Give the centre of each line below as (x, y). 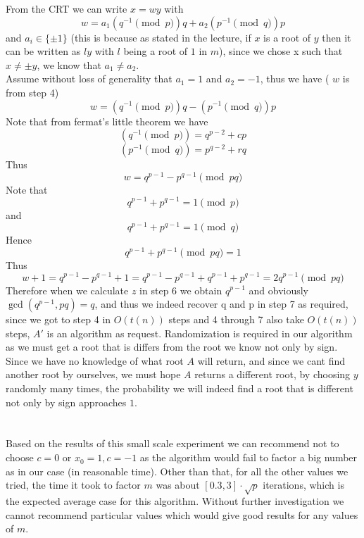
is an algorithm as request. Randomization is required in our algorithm (200, 333)
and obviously (278, 290)
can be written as (43, 51)
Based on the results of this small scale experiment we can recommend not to (172, 443)
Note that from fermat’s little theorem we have (107, 121)
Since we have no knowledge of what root (95, 360)
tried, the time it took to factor (73, 485)
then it (337, 37)
